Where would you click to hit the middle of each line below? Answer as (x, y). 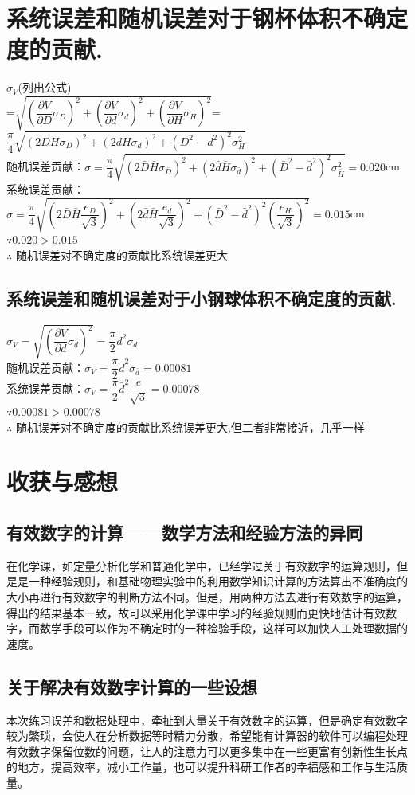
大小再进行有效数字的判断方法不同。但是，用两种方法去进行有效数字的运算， (207, 596)
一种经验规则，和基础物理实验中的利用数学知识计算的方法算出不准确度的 (218, 581)
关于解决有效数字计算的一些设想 (132, 686)
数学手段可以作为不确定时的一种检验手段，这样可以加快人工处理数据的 (223, 628)
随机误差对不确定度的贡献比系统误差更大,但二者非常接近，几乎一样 (190, 427)
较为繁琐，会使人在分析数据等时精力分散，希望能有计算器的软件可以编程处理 (207, 736)
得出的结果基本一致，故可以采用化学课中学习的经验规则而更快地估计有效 (196, 612)
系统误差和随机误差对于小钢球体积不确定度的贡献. (202, 298)
